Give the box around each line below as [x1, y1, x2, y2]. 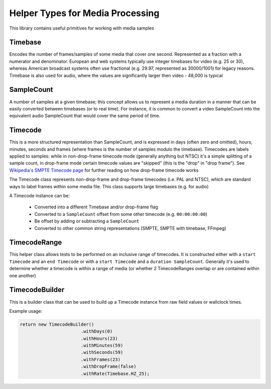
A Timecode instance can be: [9, 192, 70, 198]
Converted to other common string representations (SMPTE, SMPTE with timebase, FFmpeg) [34, 225, 226, 231]
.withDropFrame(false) [80, 364, 137, 369]
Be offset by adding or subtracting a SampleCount [34, 218, 140, 224]
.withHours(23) [80, 335, 118, 341]
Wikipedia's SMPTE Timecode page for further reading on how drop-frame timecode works [9, 167, 199, 173]
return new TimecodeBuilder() [20, 321, 94, 327]
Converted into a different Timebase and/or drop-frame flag [34, 204, 158, 210]
